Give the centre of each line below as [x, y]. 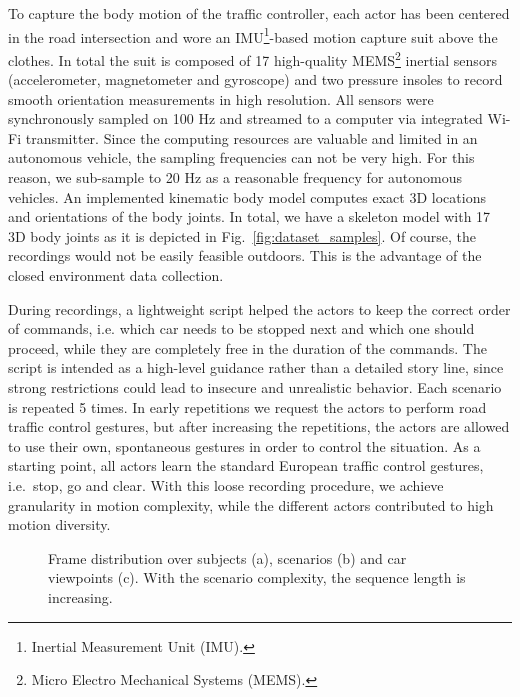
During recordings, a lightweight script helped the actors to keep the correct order [259, 308]
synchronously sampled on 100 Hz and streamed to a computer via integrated [245, 118]
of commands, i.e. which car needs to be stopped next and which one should [241, 328]
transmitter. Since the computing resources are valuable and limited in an [251, 137]
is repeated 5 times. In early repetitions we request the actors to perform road [247, 406]
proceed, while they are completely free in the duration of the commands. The [247, 347]
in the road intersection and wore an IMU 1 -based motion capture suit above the [253, 35]
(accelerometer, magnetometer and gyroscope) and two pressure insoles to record [255, 79]
